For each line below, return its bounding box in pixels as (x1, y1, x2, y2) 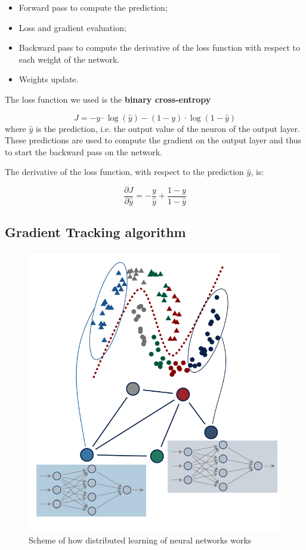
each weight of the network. (18, 53, 120, 65)
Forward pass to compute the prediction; (18, 1, 168, 13)
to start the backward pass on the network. (5, 145, 162, 158)
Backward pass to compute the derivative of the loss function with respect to (18, 41, 301, 54)
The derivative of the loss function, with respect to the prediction (5, 165, 244, 178)
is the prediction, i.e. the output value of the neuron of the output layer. (36, 122, 300, 134)
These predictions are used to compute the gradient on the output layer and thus (5, 134, 302, 146)
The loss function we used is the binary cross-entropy (5, 93, 211, 105)
